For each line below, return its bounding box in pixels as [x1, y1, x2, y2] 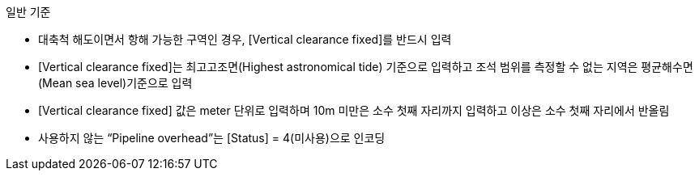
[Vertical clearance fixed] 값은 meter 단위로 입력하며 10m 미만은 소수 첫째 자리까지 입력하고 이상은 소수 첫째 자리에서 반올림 [38, 103, 670, 117]
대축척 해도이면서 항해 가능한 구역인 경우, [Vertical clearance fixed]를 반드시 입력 [38, 32, 452, 46]
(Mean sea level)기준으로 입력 [38, 76, 193, 90]
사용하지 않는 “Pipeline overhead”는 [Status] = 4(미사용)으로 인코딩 [38, 131, 386, 145]
